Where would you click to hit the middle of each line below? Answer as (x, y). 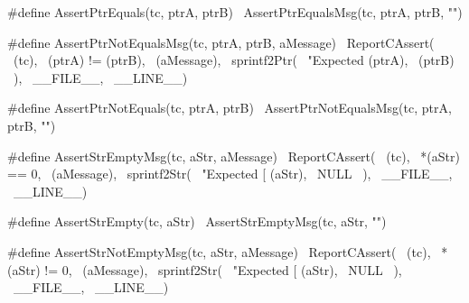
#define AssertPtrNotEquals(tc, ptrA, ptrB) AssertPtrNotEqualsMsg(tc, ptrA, (230, 108)
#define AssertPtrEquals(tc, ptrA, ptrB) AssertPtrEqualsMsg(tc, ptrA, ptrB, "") (235, 12)
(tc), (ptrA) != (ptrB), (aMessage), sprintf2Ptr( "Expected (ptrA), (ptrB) (234, 60)
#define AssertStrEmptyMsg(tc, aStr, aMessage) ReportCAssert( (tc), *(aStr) (234, 156)
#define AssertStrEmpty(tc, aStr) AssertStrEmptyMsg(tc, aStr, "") (197, 221)
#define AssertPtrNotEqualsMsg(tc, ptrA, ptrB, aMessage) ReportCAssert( (221, 42)
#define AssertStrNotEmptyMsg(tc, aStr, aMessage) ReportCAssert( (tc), (219, 251)
